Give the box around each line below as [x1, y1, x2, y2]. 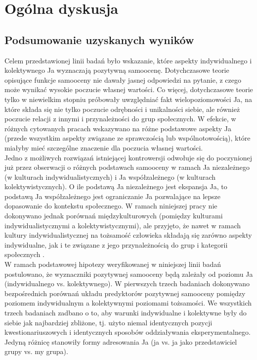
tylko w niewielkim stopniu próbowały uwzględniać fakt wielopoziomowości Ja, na [4, 94, 252, 104]
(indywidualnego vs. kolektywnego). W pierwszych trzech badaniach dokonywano [4, 278, 250, 289]
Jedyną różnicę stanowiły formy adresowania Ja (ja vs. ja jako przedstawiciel [4, 336, 237, 347]
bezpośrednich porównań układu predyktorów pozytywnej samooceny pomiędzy [4, 288, 246, 298]
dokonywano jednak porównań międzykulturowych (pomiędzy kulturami [4, 210, 223, 221]
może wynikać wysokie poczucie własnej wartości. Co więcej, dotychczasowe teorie [4, 84, 253, 95]
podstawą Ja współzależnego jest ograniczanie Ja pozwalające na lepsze [4, 191, 221, 201]
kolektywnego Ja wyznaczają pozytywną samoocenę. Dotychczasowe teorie [4, 65, 229, 75]
